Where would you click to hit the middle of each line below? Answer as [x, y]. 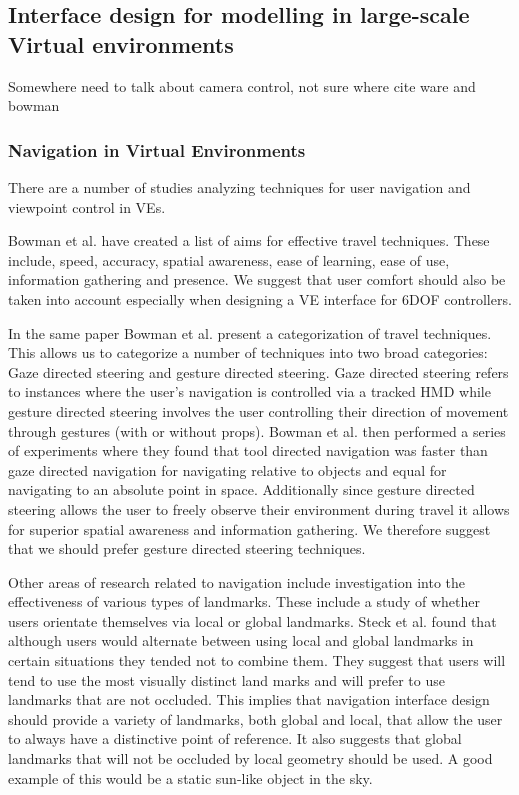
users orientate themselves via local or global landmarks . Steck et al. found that [252, 620]
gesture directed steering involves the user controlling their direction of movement [258, 410]
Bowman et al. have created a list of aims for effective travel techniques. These [249, 240]
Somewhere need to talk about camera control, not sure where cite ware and [242, 85]
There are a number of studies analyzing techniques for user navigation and [239, 187]
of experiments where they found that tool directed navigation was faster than [248, 450]
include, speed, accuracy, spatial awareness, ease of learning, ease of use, [229, 259]
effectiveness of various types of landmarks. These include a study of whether [244, 601]
